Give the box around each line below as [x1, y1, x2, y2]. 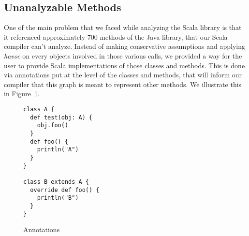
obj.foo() [37, 122, 69, 129]
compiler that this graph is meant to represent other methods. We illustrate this [4, 79, 242, 89]
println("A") [37, 146, 79, 153]
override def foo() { [30, 186, 100, 193]
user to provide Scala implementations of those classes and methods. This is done [4, 60, 245, 70]
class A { [23, 105, 55, 113]
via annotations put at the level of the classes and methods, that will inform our [4, 70, 242, 80]
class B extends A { [23, 178, 89, 185]
